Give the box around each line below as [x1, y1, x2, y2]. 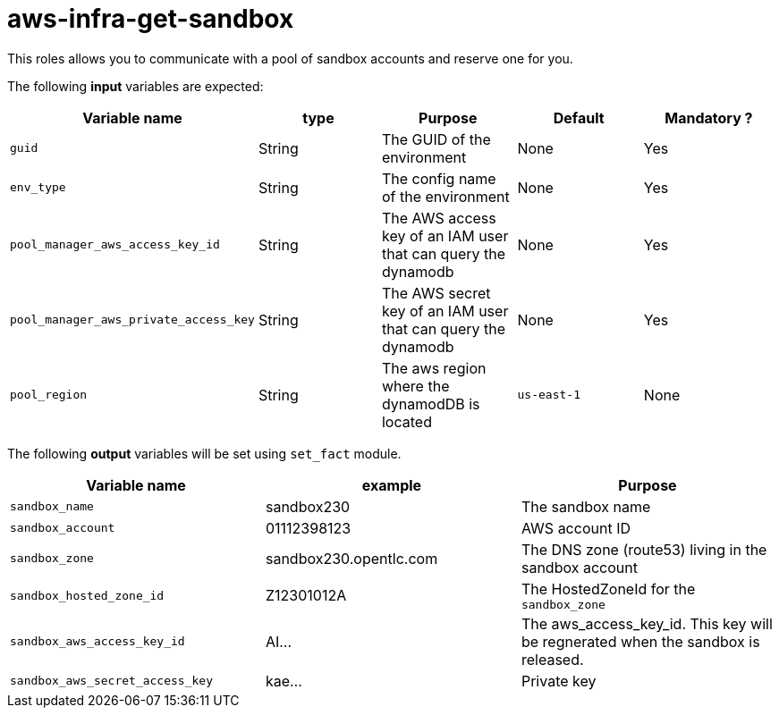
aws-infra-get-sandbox [7, 4, 294, 34]
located [381, 412, 432, 431]
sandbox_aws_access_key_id [10, 635, 185, 649]
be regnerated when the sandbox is [521, 632, 760, 651]
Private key [521, 671, 597, 690]
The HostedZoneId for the [521, 579, 696, 598]
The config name [381, 169, 496, 188]
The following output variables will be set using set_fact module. [7, 445, 402, 461]
